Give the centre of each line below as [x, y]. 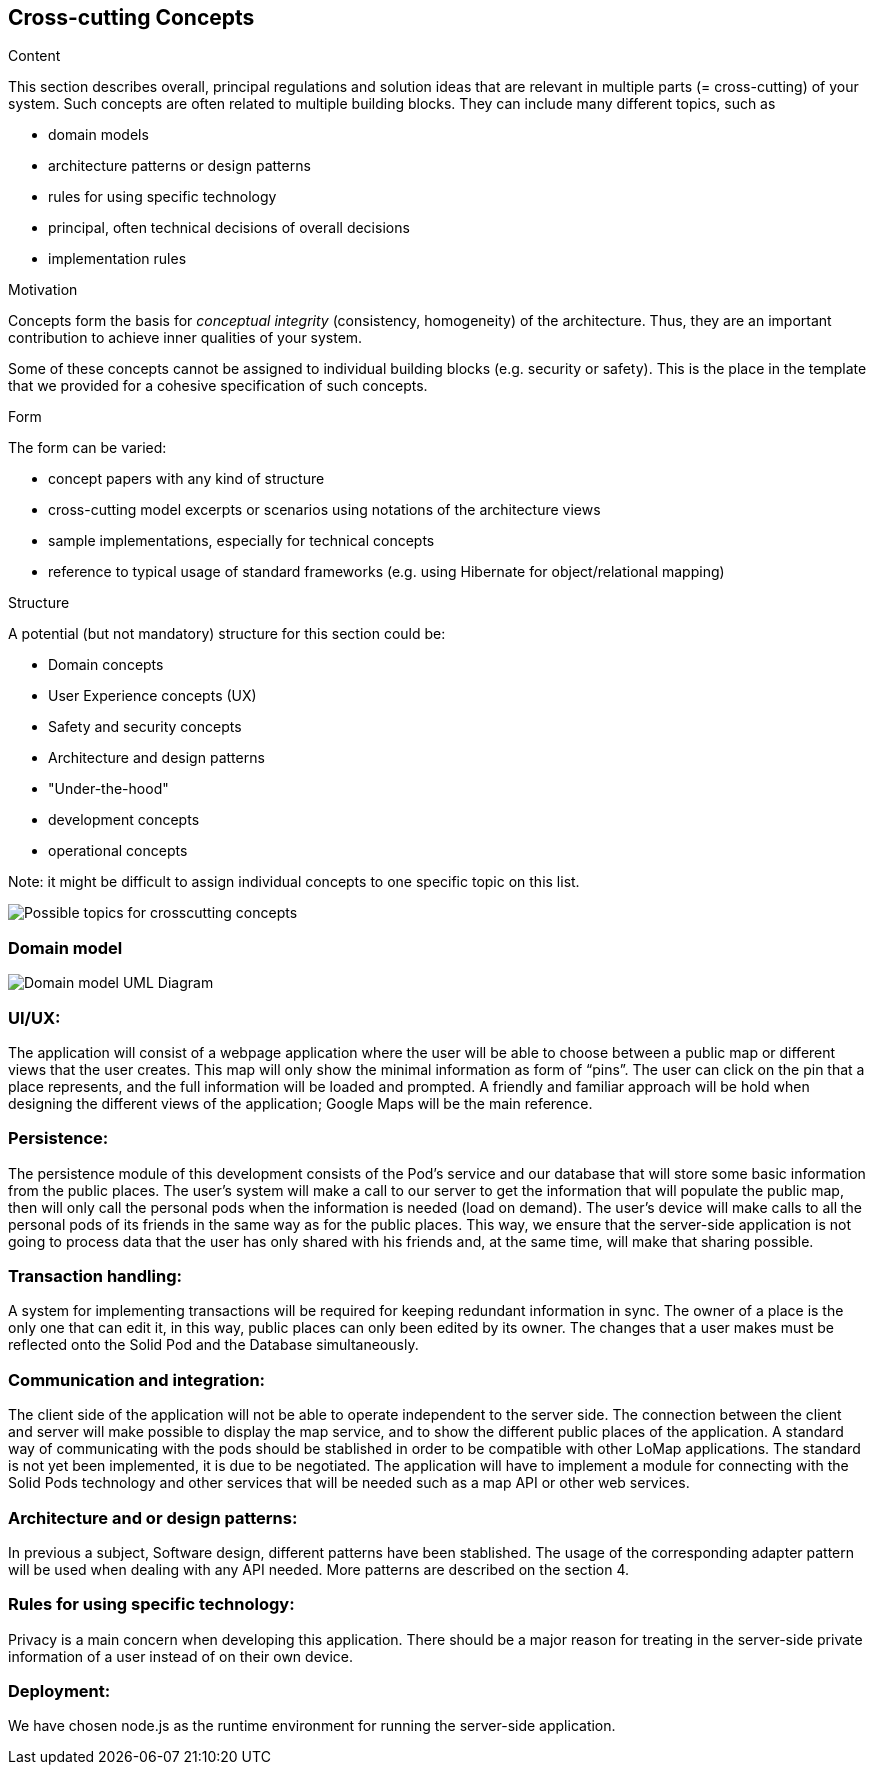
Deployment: [59, 1691]
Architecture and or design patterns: [153, 1517]
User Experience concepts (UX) [152, 696]
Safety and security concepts [145, 727]
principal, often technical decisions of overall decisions [229, 228]
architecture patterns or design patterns [179, 166]
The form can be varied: [87, 448]
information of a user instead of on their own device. [180, 1656]
